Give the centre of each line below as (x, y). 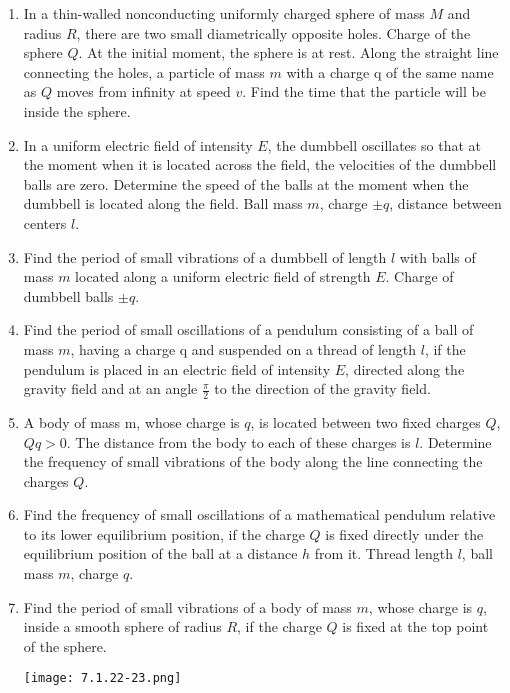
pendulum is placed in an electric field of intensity (177, 368)
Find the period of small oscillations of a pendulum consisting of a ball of (248, 329)
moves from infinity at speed (143, 91)
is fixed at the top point (415, 626)
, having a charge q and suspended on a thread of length (243, 348)
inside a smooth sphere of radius (122, 626)
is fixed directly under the (404, 533)
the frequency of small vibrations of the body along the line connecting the (253, 461)
